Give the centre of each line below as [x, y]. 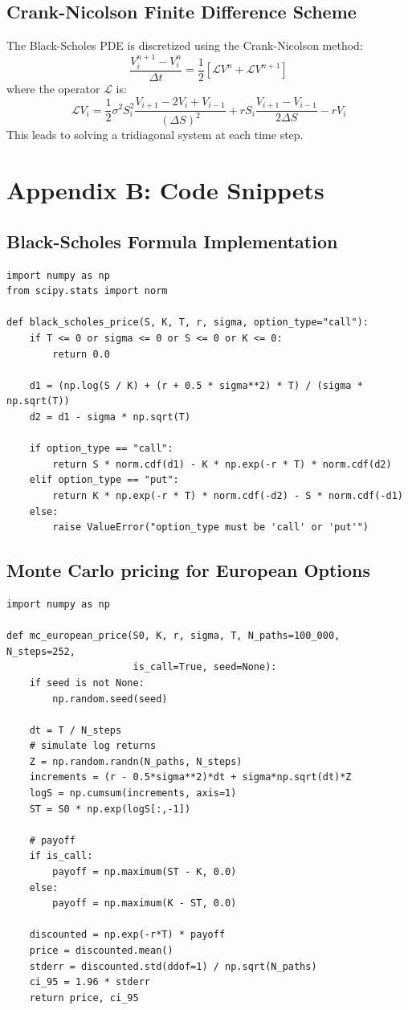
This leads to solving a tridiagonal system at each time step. [155, 135]
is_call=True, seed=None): [205, 667]
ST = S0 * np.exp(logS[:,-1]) [110, 809]
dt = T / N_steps [75, 730]
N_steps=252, [41, 651]
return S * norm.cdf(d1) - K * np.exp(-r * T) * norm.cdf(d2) [222, 464]
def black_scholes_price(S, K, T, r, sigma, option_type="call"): [188, 323]
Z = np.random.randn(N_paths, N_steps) [136, 761]
